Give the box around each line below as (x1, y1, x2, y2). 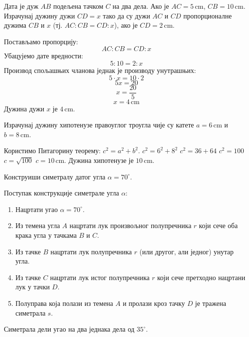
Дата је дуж (4, 1, 38, 11)
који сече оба (199, 220, 238, 231)
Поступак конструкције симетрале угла (4, 188, 119, 198)
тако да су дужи (103, 10, 150, 20)
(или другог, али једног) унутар (139, 246, 234, 256)
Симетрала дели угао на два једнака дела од (4, 324, 135, 334)
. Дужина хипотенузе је (64, 155, 134, 165)
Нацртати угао (15, 204, 58, 214)
